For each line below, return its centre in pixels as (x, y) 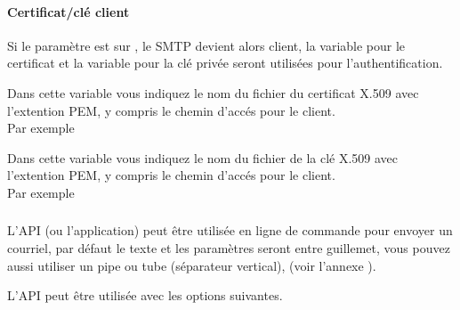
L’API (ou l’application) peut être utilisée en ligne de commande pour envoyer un (230, 230)
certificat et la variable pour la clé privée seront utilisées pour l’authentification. (225, 63)
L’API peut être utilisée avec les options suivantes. (145, 295)
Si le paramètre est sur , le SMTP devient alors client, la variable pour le (206, 45)
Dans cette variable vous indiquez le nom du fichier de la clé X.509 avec (203, 157)
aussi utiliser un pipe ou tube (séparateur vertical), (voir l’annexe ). (192, 265)
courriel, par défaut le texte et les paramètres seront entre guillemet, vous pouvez (229, 248)
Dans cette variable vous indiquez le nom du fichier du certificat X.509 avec (213, 92)
